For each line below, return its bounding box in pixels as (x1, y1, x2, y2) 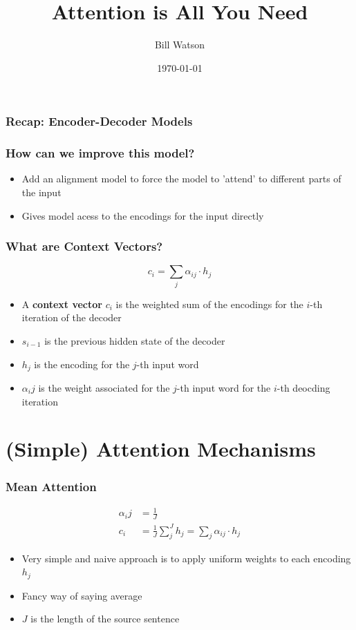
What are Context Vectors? (6, 238, 163, 255)
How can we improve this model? (6, 144, 195, 162)
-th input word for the (176, 381, 271, 395)
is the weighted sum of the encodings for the (115, 296, 303, 311)
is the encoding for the (34, 356, 130, 371)
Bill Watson (154, 37, 205, 52)
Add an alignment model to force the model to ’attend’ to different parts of (21, 171, 341, 186)
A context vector (21, 296, 102, 311)
